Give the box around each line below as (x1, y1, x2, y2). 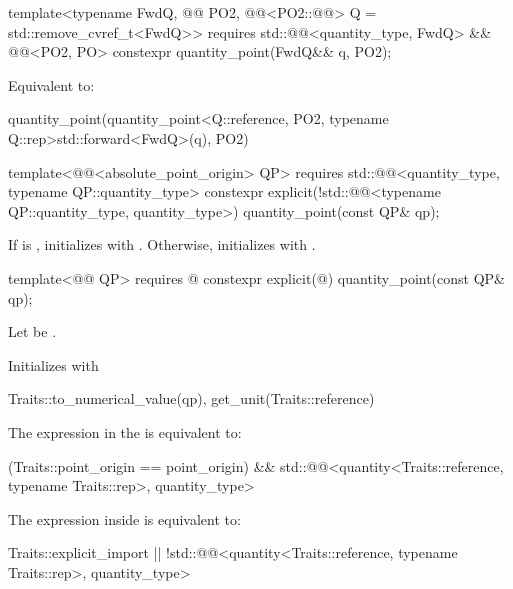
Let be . (8, 321, 57, 342)
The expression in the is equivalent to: (8, 421, 242, 442)
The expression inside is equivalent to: (8, 508, 241, 529)
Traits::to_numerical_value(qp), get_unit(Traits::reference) (8, 388, 375, 409)
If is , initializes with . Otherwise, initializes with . (8, 234, 316, 255)
